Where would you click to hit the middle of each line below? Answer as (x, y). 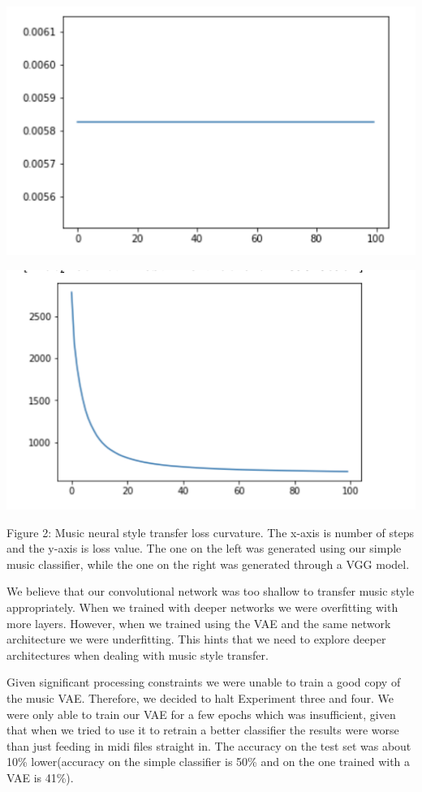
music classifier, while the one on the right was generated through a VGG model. (208, 564)
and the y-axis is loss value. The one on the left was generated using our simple (204, 548)
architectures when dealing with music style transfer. (138, 654)
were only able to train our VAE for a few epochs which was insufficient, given (201, 714)
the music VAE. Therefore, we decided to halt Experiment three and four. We (200, 697)
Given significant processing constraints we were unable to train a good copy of (204, 682)
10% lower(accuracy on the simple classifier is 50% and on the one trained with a (209, 762)
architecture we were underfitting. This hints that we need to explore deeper (196, 639)
